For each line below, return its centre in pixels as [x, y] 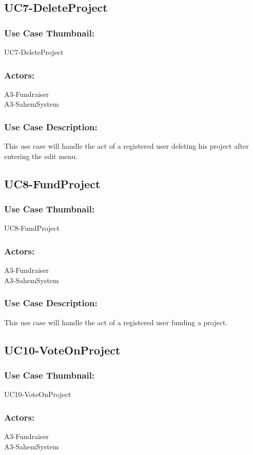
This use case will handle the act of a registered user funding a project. [116, 322]
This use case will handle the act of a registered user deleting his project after [126, 146]
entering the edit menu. [41, 156]
